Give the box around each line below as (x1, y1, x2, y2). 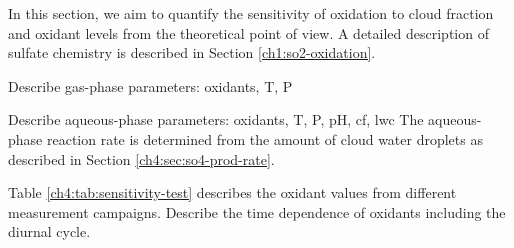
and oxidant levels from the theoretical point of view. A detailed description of (8, 22, 489, 43)
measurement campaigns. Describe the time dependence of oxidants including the (8, 201, 506, 222)
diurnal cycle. (8, 221, 91, 242)
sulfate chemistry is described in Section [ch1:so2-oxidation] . (8, 42, 376, 63)
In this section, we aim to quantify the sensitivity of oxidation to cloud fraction (8, 3, 494, 23)
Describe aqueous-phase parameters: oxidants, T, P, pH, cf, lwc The (8, 109, 424, 130)
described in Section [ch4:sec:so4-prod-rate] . (8, 148, 275, 169)
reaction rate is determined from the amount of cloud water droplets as (46, 128, 483, 149)
